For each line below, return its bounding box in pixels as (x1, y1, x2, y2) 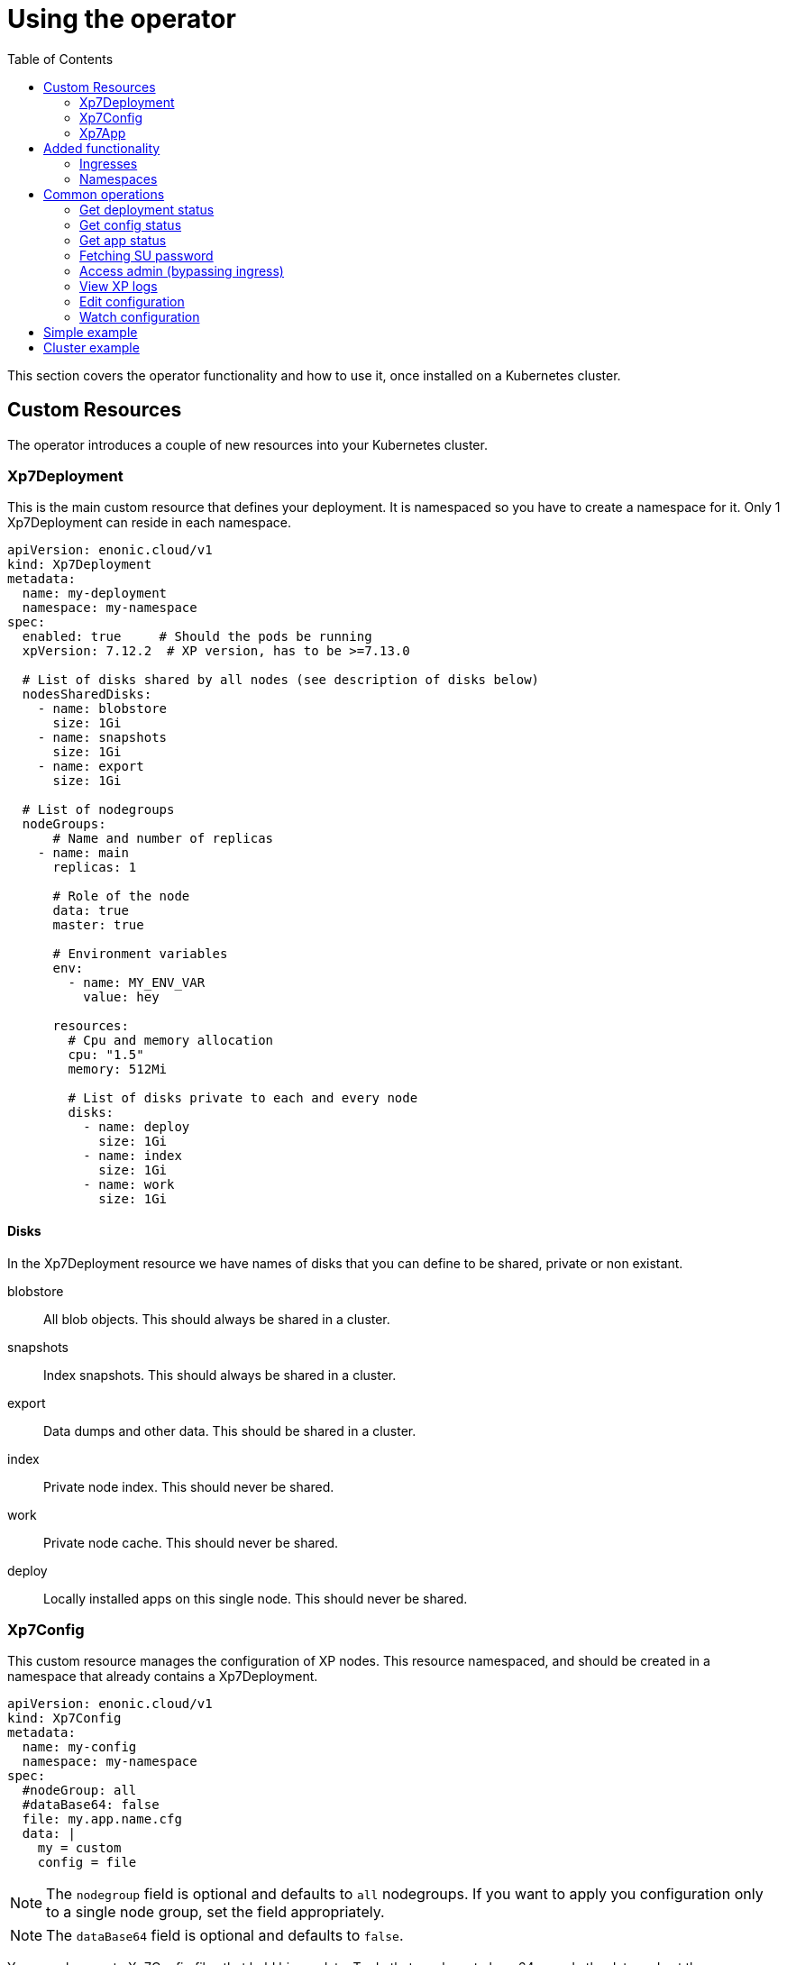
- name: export (37, 759, 144, 774)
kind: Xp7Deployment (7, 557, 152, 572)
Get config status (79, 216, 182, 233)
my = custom (37, 1841, 122, 1856)
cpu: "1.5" (68, 1047, 144, 1063)
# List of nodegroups (22, 802, 175, 818)
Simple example (43, 324, 138, 340)
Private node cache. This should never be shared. (43, 1534, 339, 1550)
